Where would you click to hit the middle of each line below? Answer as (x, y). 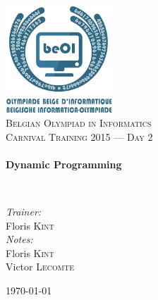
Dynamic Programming (64, 164)
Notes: (19, 239)
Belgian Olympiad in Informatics (79, 123)
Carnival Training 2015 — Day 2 (79, 136)
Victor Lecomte (40, 267)
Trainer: (24, 212)
